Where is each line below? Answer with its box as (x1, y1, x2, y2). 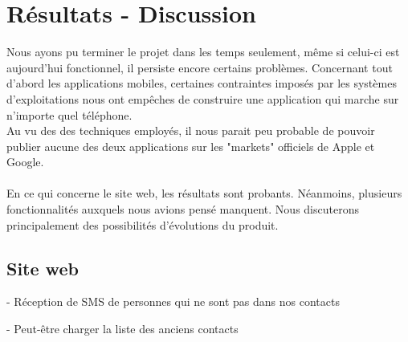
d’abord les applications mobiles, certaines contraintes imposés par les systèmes (6, 75, 397, 92)
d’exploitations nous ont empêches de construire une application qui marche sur (6, 90, 399, 107)
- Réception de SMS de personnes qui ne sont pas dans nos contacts (6, 293, 340, 310)
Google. (6, 153, 44, 170)
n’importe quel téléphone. (6, 106, 133, 123)
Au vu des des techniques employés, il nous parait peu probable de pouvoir (6, 122, 375, 139)
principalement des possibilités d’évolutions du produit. (6, 216, 279, 233)
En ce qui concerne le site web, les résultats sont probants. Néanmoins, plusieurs (6, 185, 402, 202)
